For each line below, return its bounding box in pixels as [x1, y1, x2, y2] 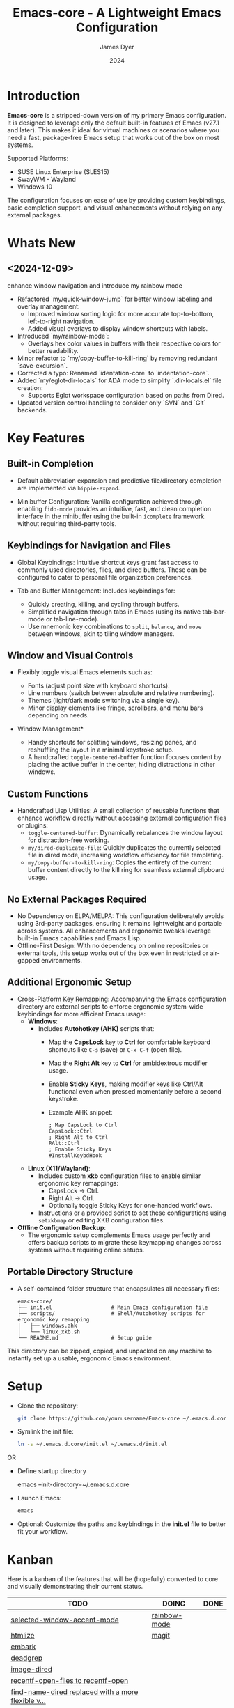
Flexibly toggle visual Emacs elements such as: [17, 668, 153, 676]
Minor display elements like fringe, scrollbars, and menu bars [27, 704, 203, 712]
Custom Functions [7, 788, 89, 800]
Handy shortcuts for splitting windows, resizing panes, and [27, 738, 197, 747]
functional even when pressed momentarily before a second [48, 1087, 221, 1095]
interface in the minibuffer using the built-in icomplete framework [17, 512, 205, 520]
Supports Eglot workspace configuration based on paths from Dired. [27, 391, 224, 399]
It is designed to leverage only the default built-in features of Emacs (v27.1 [7, 118, 219, 127]
